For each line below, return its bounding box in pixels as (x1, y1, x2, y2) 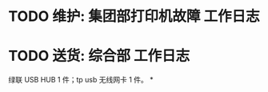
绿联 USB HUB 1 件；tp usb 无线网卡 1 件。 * (8, 75, 154, 85)
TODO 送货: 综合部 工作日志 (8, 47, 190, 65)
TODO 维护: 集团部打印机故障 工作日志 (8, 7, 260, 26)
